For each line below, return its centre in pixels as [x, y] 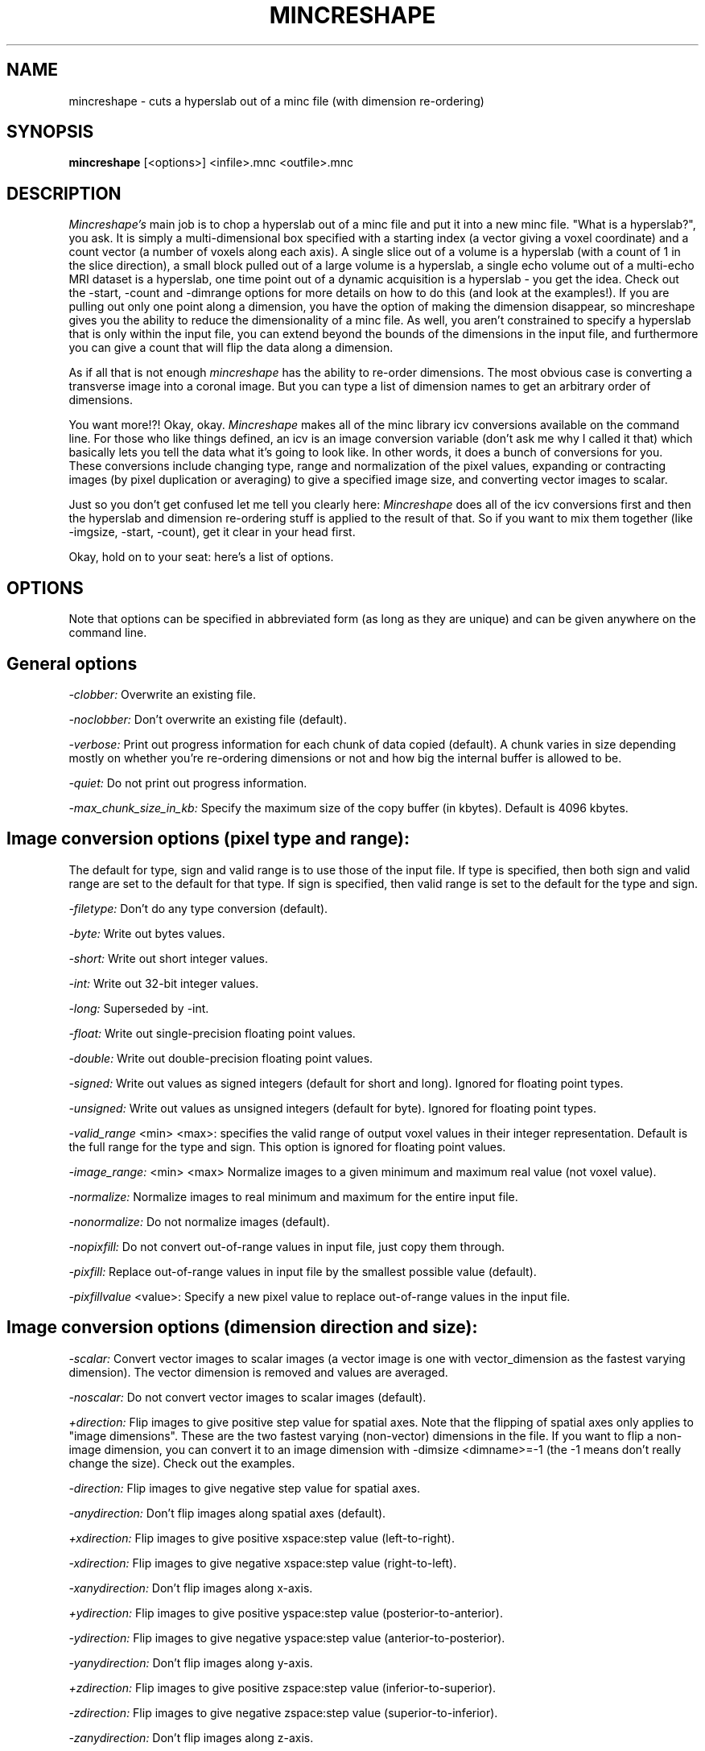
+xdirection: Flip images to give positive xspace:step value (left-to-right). [262, 1538]
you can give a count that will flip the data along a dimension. [231, 348]
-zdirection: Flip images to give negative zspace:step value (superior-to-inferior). [283, 1712]
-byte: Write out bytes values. [147, 933]
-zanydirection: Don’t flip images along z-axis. [191, 1737]
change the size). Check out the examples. [182, 1463]
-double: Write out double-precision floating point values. [221, 1058]
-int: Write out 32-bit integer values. [164, 983]
